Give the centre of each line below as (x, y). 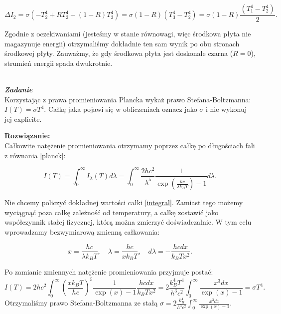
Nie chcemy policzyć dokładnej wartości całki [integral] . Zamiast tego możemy (124, 202)
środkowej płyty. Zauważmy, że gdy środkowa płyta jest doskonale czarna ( (119, 53)
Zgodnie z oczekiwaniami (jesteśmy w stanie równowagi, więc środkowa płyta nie (128, 34)
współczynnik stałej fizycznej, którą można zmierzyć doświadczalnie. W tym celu (128, 222)
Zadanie (19, 89)
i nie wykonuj (226, 109)
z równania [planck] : (35, 155)
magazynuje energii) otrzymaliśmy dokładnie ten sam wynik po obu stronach (122, 43)
